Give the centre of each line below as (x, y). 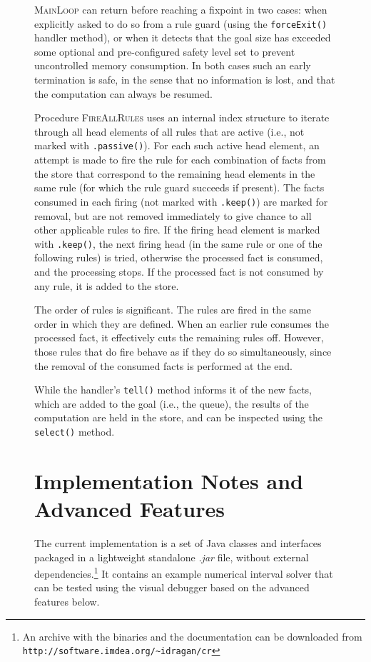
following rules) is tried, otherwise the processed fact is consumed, (179, 257)
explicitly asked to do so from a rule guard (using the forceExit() (181, 23)
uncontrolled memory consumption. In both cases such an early (173, 65)
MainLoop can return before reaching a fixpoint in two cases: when (181, 9)
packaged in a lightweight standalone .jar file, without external (172, 557)
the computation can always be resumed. (123, 93)
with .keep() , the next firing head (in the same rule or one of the (178, 243)
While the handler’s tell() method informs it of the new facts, (173, 390)
